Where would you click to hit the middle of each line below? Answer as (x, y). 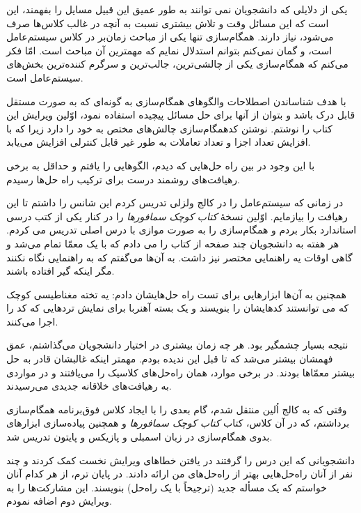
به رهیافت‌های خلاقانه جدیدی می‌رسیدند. (89, 386)
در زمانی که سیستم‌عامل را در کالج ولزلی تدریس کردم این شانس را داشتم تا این (175, 202)
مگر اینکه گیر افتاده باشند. (61, 271)
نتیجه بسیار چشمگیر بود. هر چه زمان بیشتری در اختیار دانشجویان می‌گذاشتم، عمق (177, 345)
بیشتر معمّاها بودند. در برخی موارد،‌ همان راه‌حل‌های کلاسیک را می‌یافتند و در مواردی (181, 372)
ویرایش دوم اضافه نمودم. (59, 501)
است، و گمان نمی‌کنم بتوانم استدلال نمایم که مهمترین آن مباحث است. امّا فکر (169, 50)
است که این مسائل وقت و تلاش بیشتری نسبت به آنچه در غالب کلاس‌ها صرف (168, 23)
